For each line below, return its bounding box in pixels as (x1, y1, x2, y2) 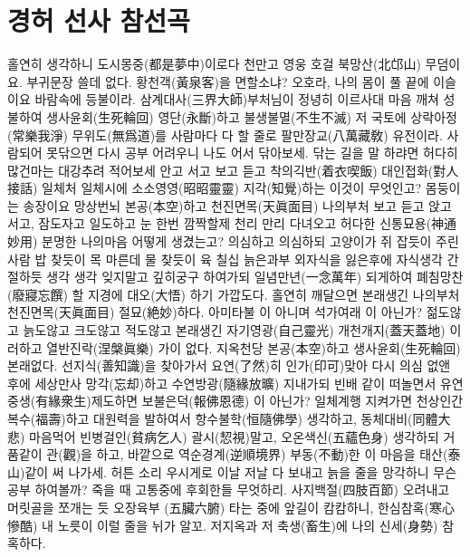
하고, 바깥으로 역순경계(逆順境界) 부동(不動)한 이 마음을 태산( (96, 445, 448, 464)
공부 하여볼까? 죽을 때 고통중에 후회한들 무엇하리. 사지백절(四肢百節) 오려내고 (7, 480, 450, 499)
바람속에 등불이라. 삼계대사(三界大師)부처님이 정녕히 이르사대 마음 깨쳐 (34, 90, 439, 109)
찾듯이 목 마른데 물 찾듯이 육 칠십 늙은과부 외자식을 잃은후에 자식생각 (50, 249, 443, 268)
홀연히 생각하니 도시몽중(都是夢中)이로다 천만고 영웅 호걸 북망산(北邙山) (7, 54, 421, 73)
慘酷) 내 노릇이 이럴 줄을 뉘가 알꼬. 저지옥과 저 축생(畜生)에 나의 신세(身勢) (7, 515, 438, 534)
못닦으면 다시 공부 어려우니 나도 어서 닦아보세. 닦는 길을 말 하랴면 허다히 (46, 143, 458, 162)
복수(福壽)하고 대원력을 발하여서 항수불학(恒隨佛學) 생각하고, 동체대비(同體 (7, 409, 438, 427)
